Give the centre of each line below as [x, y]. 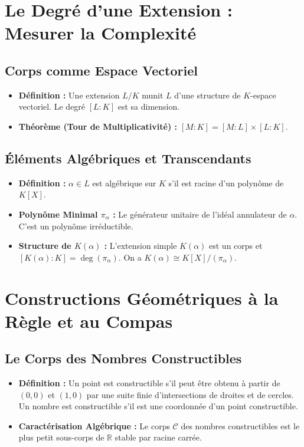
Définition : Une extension [69, 95]
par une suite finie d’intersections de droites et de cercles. [190, 394]
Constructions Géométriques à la [142, 298]
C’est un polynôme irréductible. [76, 226]
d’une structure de [207, 95]
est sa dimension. [149, 106]
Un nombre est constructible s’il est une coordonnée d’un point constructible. [158, 406]
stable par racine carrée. [158, 437]
